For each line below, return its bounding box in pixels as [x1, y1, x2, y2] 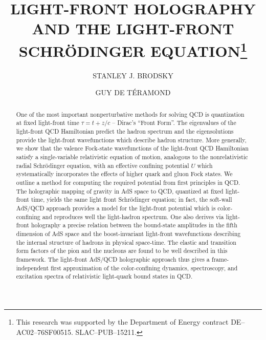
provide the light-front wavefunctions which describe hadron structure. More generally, [16, 135, 247, 144]
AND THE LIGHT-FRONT [32, 18, 234, 39]
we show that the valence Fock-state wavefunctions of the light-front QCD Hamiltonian [16, 144, 249, 153]
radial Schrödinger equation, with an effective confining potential [16, 161, 189, 169]
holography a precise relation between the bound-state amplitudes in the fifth [31, 221, 237, 229]
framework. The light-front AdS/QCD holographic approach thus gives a [16, 254, 210, 263]
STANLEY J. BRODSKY [93, 70, 173, 80]
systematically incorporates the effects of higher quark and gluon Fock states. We [16, 169, 233, 178]
